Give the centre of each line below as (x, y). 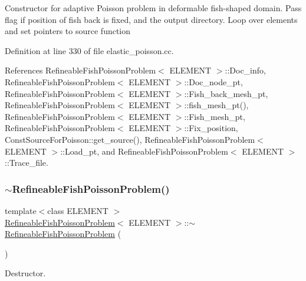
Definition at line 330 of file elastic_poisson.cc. (89, 50)
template (21, 210)
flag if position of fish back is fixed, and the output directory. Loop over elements (151, 19)
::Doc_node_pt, (213, 81)
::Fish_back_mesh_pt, (226, 93)
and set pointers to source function (68, 31)
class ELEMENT (78, 210)
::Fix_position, (211, 128)
